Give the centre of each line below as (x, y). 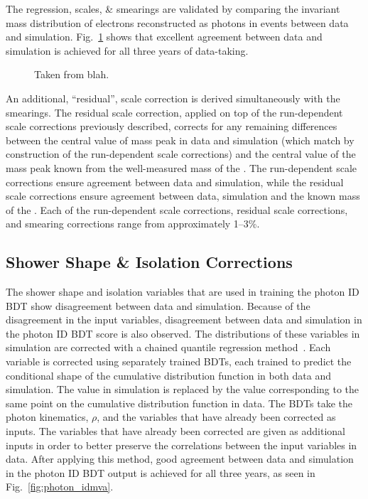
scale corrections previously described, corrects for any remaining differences (172, 126)
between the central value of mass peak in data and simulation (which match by (180, 140)
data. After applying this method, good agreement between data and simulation (180, 459)
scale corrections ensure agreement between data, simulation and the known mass (183, 196)
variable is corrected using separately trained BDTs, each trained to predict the (179, 361)
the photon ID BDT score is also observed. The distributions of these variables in (183, 333)
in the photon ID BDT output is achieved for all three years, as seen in (161, 472)
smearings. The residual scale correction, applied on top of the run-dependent (174, 112)
